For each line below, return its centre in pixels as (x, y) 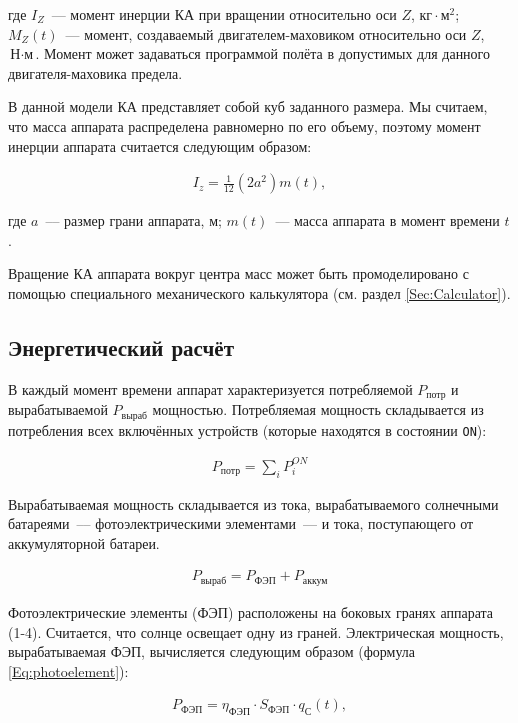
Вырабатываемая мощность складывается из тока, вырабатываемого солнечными (253, 503)
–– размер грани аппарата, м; (133, 220)
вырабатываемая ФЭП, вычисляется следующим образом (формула (212, 651)
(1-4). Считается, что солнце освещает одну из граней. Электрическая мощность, (256, 631)
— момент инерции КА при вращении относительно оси (224, 14)
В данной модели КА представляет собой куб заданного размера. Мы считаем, (248, 106)
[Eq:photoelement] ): (68, 670)
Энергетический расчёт (121, 346)
